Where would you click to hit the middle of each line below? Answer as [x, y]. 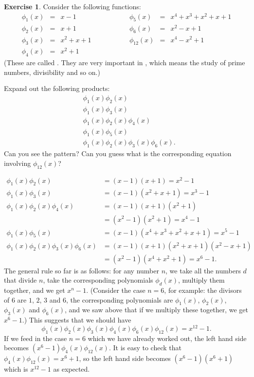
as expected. [72, 369]
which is [16, 369]
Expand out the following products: [57, 88]
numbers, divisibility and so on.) [52, 72]
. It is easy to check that [145, 348]
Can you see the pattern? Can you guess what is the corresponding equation [118, 153]
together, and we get [35, 290]
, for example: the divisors [203, 290]
